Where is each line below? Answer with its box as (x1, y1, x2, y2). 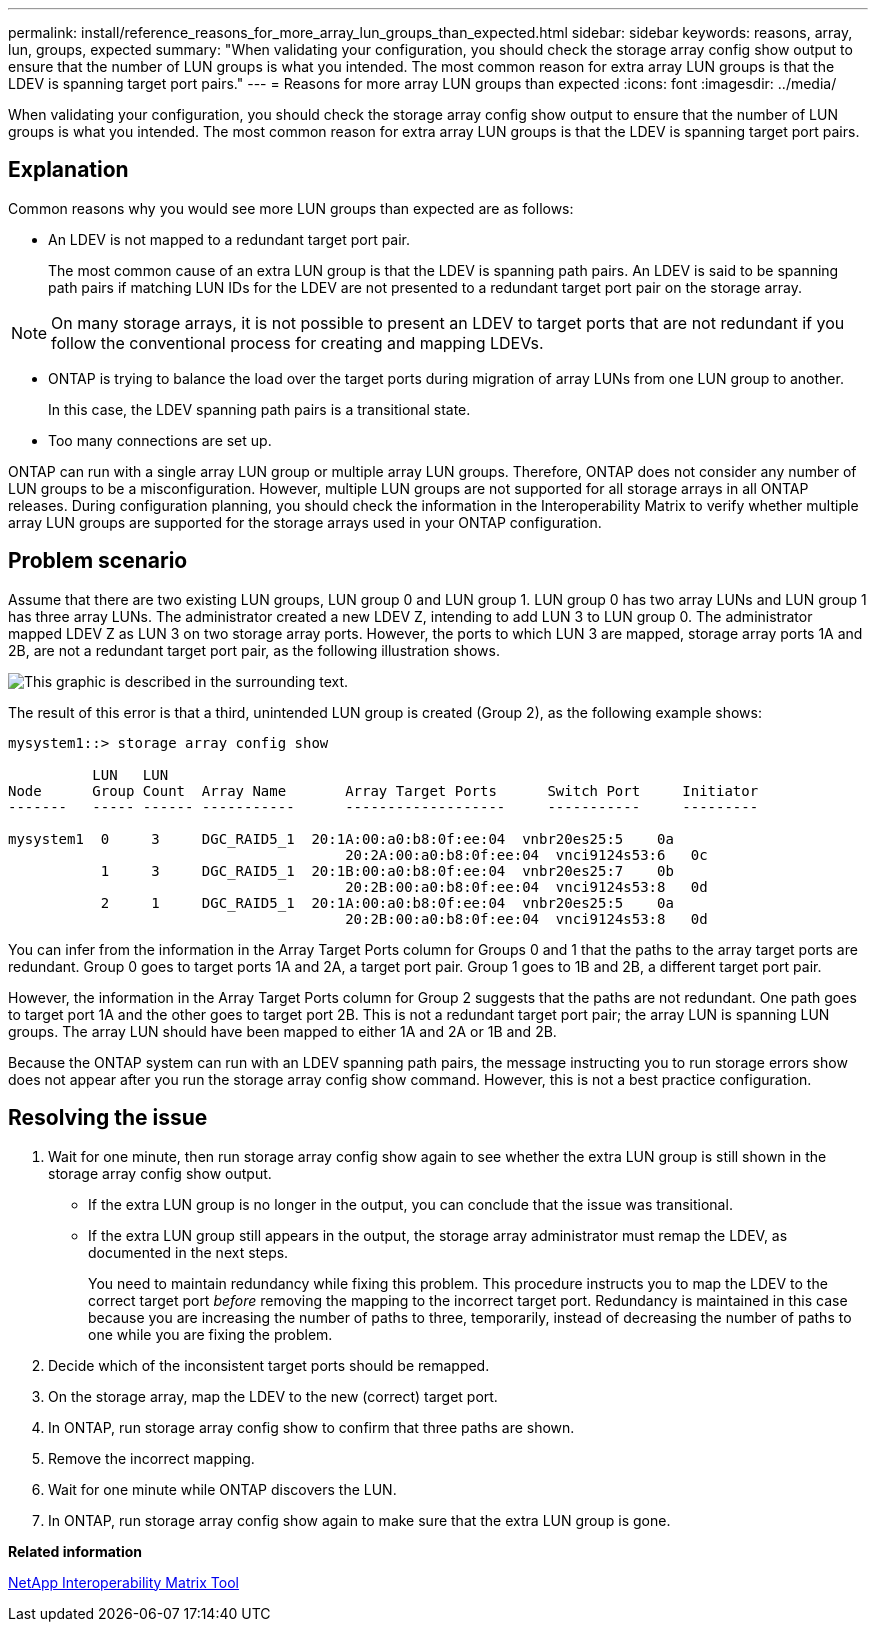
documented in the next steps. (88, 1243, 289, 1261)
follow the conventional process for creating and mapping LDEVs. (51, 332, 544, 353)
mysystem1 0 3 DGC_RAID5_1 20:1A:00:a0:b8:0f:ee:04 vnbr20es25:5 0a (8, 830, 674, 847)
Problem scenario (8, 548, 188, 574)
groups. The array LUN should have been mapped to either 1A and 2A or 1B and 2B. (8, 1022, 557, 1040)
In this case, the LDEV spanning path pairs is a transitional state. (48, 400, 471, 418)
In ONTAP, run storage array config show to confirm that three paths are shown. (48, 1418, 575, 1436)
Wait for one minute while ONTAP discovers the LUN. (48, 1480, 397, 1498)
